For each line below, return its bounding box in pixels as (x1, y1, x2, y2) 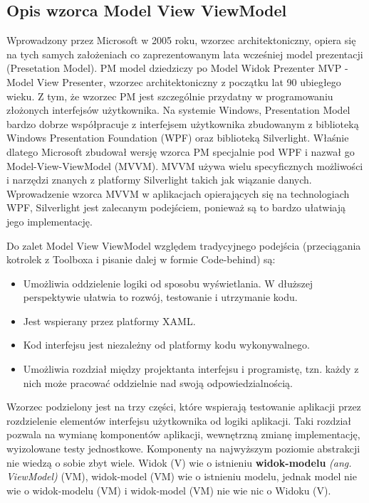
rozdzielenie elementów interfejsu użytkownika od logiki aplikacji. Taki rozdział (6, 413, 352, 428)
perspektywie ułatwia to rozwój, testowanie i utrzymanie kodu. (23, 290, 298, 305)
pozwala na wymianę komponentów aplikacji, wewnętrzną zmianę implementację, (6, 427, 360, 442)
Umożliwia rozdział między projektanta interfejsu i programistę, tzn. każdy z (23, 361, 359, 376)
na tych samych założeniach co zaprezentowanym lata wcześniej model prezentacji (6, 46, 363, 61)
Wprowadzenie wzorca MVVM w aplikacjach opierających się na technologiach (6, 186, 350, 201)
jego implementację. (6, 213, 93, 228)
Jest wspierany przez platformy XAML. (23, 313, 196, 328)
